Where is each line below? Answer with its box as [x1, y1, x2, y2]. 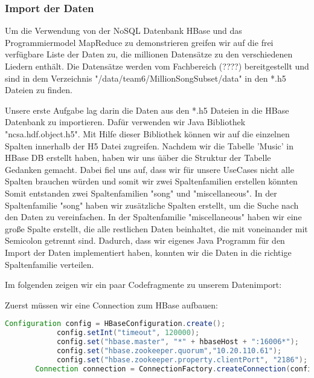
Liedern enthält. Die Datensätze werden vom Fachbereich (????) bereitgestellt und [5, 60, 309, 72]
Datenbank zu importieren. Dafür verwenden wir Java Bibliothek [5, 116, 246, 128]
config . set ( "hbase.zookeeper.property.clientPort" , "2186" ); [56, 355, 308, 364]
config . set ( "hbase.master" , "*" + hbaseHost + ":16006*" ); [56, 337, 299, 347]
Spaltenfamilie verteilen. [5, 258, 94, 270]
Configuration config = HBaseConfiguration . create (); [5, 319, 226, 328]
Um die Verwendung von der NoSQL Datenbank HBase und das [5, 24, 242, 37]
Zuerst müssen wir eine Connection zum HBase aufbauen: [5, 298, 218, 311]
